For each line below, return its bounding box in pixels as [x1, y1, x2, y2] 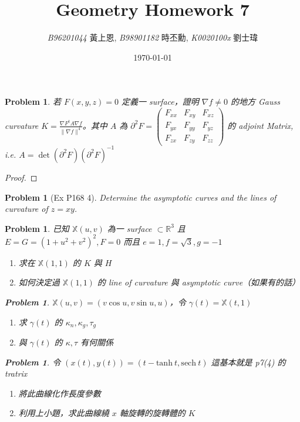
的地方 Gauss [230, 95, 280, 108]
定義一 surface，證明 [121, 95, 199, 108]
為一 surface [107, 222, 152, 234]
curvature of [5, 202, 48, 215]
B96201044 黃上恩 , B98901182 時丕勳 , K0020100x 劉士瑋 [47, 31, 258, 44]
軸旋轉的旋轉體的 [119, 407, 186, 419]
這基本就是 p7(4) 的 [211, 355, 286, 368]
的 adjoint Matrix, [227, 119, 294, 131]
